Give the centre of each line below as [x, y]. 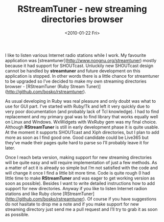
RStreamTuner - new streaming [82, 9]
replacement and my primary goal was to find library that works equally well [82, 116]
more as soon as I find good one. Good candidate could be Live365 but [77, 137]
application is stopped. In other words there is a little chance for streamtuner [82, 76]
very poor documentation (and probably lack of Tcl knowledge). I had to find [82, 111]
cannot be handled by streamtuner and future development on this [73, 71]
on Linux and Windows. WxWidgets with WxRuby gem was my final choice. [81, 122]
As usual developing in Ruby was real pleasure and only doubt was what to [81, 101]
